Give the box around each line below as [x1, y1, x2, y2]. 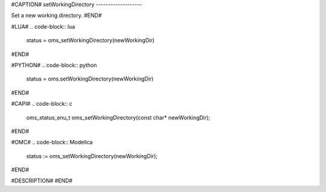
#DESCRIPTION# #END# [11, 177, 72, 184]
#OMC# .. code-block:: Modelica [11, 139, 93, 146]
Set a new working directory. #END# [11, 12, 102, 19]
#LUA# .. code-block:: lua [11, 23, 75, 30]
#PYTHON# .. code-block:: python [11, 61, 97, 69]
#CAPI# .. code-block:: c [11, 100, 72, 107]
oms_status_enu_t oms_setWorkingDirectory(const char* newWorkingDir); [26, 114, 211, 121]
